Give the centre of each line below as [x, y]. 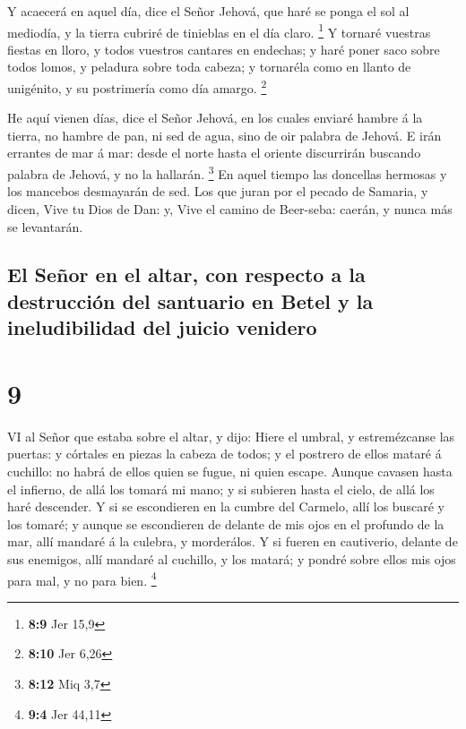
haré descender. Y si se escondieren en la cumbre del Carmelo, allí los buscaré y [226, 506]
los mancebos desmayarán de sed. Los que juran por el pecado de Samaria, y [218, 191]
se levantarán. [45, 226]
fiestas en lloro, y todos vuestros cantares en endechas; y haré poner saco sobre [224, 49]
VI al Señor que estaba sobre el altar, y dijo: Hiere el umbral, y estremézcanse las [231, 436]
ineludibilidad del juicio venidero [162, 327]
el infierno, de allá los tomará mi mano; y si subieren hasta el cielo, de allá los [221, 489]
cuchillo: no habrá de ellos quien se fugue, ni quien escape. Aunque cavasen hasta [230, 471]
